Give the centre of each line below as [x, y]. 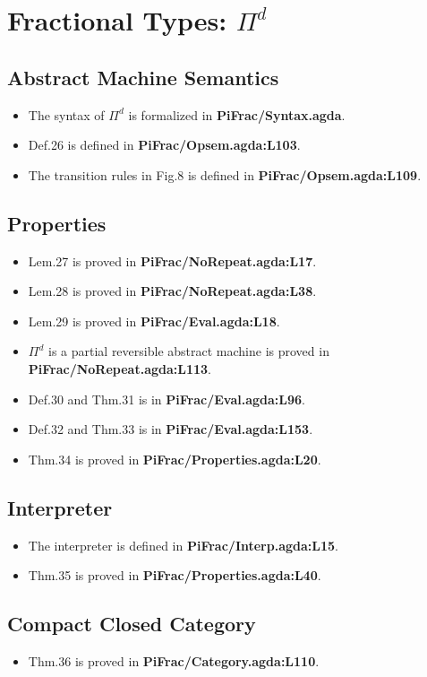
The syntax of [66, 114]
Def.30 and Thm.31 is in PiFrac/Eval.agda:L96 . [167, 399]
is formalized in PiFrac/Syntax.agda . [237, 114]
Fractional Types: [117, 20]
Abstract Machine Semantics [143, 77]
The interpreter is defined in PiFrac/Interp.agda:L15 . [183, 545]
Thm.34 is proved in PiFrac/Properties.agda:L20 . [175, 459]
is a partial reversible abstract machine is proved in [188, 351]
